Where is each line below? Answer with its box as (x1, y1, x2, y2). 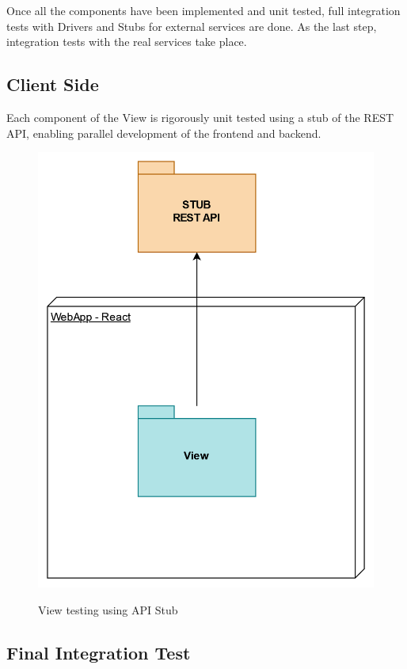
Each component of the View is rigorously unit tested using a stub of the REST (6, 108, 394, 125)
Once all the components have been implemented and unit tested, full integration (6, 2, 401, 18)
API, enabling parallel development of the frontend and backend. (6, 124, 321, 141)
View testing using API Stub (38, 602, 178, 618)
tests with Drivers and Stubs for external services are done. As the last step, (6, 17, 377, 34)
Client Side (6, 72, 99, 97)
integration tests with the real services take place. (6, 33, 247, 50)
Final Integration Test (6, 640, 191, 665)
